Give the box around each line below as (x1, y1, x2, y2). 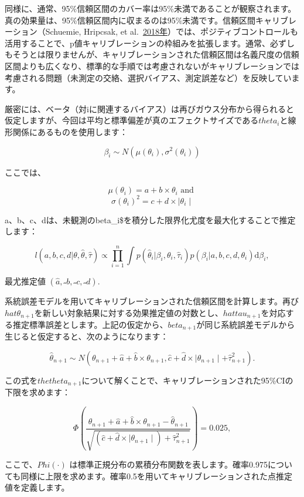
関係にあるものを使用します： (12, 125, 128, 137)
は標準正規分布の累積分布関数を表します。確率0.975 (69, 458, 268, 471)
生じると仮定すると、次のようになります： (5, 330, 169, 342)
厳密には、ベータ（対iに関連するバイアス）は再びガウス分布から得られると (5, 102, 294, 115)
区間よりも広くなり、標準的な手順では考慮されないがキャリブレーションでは (5, 59, 299, 72)
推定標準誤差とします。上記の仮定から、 (12, 318, 168, 330)
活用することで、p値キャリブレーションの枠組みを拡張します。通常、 (5, 36, 271, 49)
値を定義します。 (5, 481, 70, 493)
